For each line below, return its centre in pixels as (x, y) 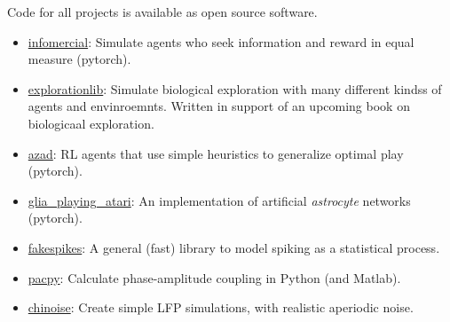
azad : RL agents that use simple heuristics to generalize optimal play (216, 153)
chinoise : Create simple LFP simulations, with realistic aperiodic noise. (221, 307)
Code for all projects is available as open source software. (162, 12)
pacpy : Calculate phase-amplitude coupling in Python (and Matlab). (214, 277)
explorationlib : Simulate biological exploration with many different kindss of (235, 88)
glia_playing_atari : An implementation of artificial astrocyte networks (219, 200)
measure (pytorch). (79, 59)
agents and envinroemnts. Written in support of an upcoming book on (219, 106)
